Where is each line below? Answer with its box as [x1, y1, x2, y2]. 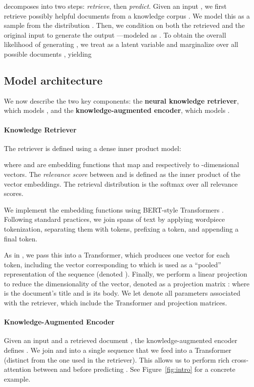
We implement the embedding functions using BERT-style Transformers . [4, 204, 224, 215]
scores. [4, 188, 23, 198]
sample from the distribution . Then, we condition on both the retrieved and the [4, 20, 245, 30]
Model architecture [4, 72, 103, 87]
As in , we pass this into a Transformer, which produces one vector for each [4, 250, 230, 260]
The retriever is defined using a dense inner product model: [4, 143, 181, 153]
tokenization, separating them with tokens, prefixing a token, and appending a [4, 223, 239, 234]
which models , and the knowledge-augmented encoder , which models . [4, 105, 230, 115]
